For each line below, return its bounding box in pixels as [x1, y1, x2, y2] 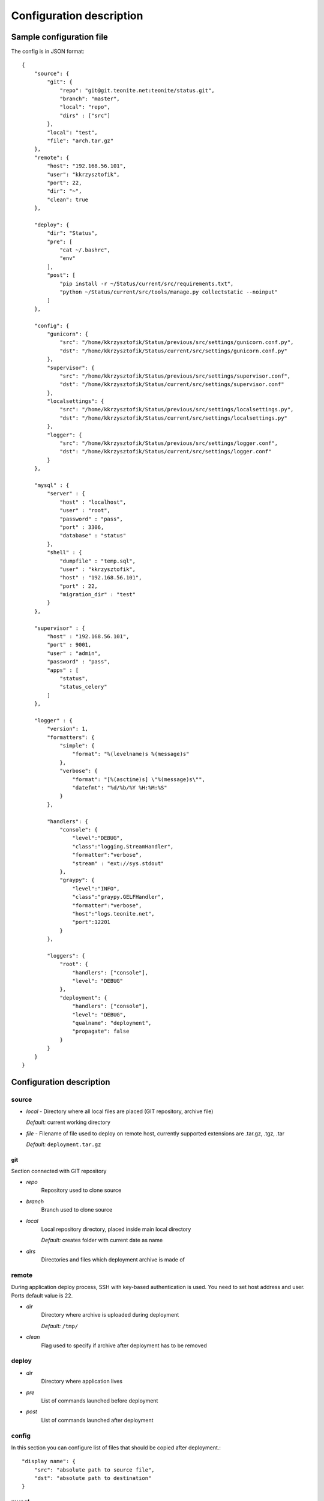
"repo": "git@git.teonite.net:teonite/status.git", [59, 87, 215, 94]
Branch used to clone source [41, 1206, 113, 1213]
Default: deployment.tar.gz [26, 1141, 101, 1148]
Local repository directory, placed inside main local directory [41, 1225, 191, 1233]
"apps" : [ [47, 666, 79, 674]
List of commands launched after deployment [41, 1416, 154, 1424]
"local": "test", [47, 129, 98, 136]
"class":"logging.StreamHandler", [72, 843, 174, 850]
